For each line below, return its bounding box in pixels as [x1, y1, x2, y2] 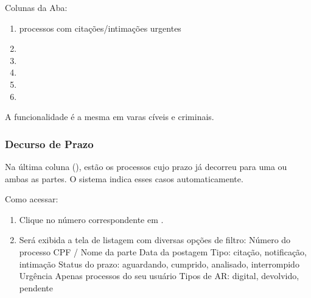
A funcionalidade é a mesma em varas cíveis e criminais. [5, 110, 214, 123]
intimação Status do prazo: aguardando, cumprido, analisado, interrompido [19, 257, 299, 270]
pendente [19, 281, 54, 294]
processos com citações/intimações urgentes [19, 21, 181, 34]
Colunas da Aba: [5, 1, 68, 13]
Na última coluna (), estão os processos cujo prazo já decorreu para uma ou [5, 160, 287, 172]
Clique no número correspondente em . [19, 213, 164, 225]
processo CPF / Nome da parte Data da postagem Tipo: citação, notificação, [19, 245, 307, 258]
